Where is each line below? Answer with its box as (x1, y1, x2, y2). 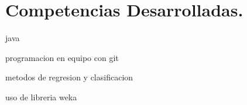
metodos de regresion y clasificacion (5, 71, 133, 83)
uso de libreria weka (5, 90, 77, 103)
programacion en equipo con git (5, 51, 119, 63)
